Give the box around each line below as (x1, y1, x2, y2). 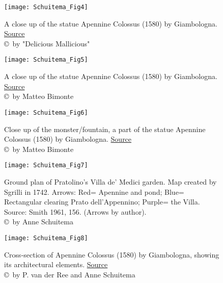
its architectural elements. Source (4, 259, 108, 270)
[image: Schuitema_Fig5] (4, 56, 88, 64)
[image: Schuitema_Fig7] (4, 162, 88, 169)
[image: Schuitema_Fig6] (4, 109, 88, 116)
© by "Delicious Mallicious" (4, 38, 90, 48)
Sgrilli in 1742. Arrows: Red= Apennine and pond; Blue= (4, 186, 184, 197)
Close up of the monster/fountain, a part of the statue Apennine (4, 123, 206, 134)
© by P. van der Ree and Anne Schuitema (4, 269, 135, 279)
